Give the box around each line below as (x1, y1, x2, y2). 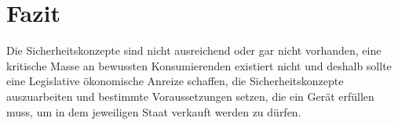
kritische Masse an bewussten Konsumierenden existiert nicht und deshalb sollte (6, 57, 392, 73)
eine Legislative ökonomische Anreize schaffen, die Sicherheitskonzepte (6, 73, 344, 89)
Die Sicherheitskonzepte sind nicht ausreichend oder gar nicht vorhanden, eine (6, 42, 382, 59)
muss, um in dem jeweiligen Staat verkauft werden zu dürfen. (6, 103, 301, 120)
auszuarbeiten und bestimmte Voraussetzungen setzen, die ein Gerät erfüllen (6, 87, 374, 104)
